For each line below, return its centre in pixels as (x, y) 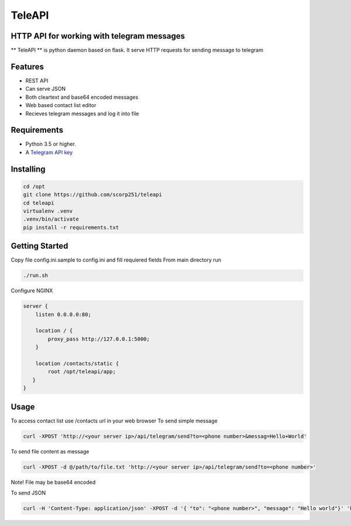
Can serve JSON (46, 89)
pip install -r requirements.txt (71, 227)
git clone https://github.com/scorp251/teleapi (92, 195)
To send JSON (28, 493)
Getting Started (39, 246)
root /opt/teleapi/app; (82, 372)
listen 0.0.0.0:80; (63, 314)
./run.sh (36, 276)
